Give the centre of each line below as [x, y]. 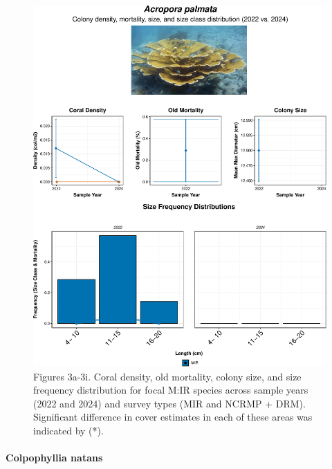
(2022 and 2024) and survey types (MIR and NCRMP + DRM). [169, 403]
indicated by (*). [68, 430]
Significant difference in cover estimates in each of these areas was [173, 417]
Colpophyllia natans [54, 458]
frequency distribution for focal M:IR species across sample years [171, 390]
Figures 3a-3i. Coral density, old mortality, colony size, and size [167, 376]
